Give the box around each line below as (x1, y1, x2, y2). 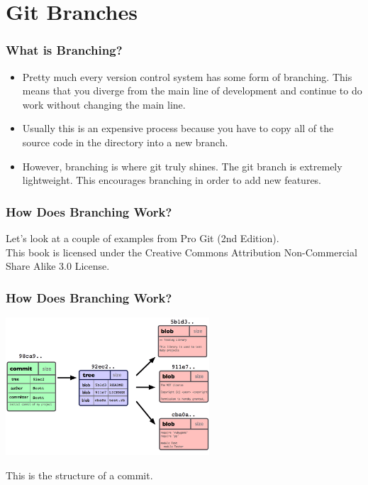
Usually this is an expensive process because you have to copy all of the (22, 121, 334, 136)
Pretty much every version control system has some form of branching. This (22, 69, 352, 84)
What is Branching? (6, 41, 123, 59)
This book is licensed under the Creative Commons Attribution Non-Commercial (6, 244, 357, 259)
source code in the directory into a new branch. (22, 134, 228, 149)
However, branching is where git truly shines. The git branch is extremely (22, 158, 342, 173)
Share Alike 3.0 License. (6, 258, 110, 273)
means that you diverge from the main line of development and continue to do (22, 83, 362, 98)
